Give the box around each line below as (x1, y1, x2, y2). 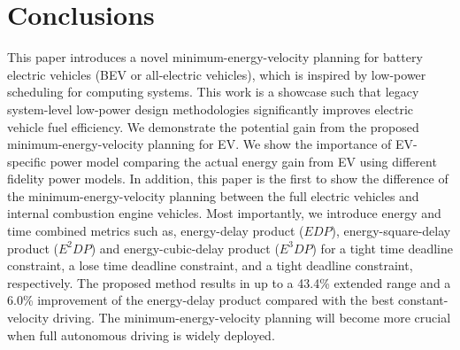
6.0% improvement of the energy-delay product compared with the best (7, 291, 395, 309)
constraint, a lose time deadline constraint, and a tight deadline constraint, (7, 256, 413, 275)
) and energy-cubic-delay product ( (90, 238, 280, 257)
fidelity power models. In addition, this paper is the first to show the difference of (7, 169, 448, 188)
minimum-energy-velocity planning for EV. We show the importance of (7, 135, 392, 153)
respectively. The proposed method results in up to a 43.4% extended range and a (7, 273, 451, 292)
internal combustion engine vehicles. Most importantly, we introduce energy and (7, 204, 441, 222)
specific (7, 152, 47, 170)
